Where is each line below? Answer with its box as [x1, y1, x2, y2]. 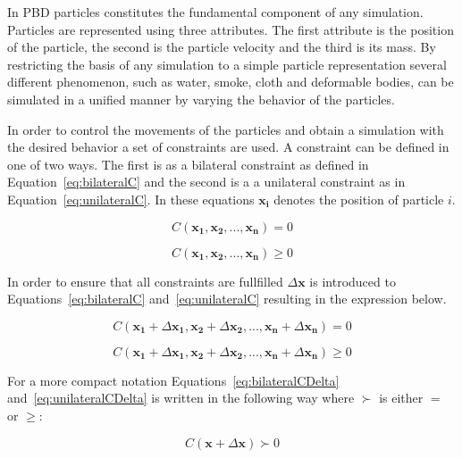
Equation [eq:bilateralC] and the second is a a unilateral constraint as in [7, 172, 406, 191]
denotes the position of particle [273, 189, 444, 208]
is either [379, 388, 424, 407]
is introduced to [309, 271, 396, 290]
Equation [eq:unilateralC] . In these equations [7, 189, 255, 208]
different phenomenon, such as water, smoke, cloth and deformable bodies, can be [7, 72, 454, 91]
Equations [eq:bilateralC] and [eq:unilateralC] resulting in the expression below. [7, 289, 447, 308]
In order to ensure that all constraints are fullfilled [7, 271, 283, 290]
